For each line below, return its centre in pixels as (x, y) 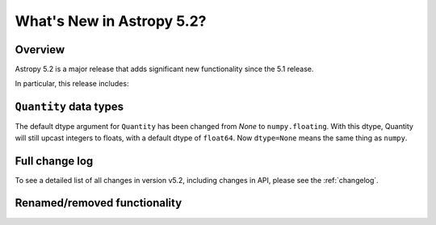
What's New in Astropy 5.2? (111, 21)
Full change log (54, 161)
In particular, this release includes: (72, 84)
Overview (40, 50)
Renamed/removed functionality (99, 203)
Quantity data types (69, 107)
